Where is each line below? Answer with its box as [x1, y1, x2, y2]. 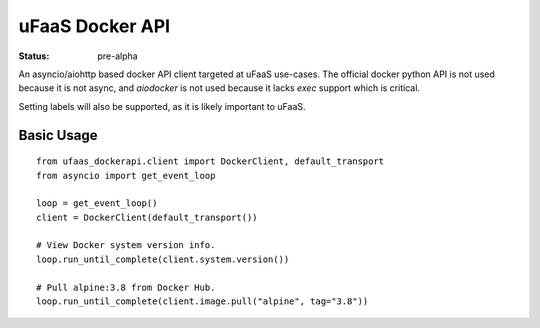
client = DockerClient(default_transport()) [36, 211, 259, 223]
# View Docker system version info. [36, 240, 216, 251]
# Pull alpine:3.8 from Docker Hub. [36, 281, 216, 293]
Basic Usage [18, 126, 98, 144]
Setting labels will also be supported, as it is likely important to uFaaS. [18, 100, 306, 112]
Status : [18, 50, 50, 62]
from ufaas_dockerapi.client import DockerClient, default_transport [36, 156, 385, 167]
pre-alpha [97, 50, 139, 62]
